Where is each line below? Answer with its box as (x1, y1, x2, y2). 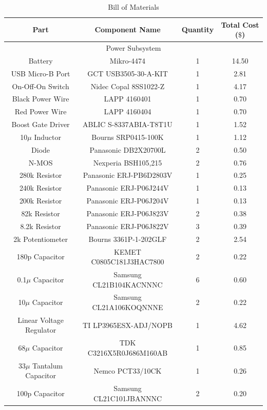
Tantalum (32, 360, 63, 371)
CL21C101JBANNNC (93, 393, 162, 403)
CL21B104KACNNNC (92, 279, 163, 290)
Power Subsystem (106, 43, 161, 53)
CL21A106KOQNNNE (92, 302, 163, 312)
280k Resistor (19, 170, 62, 180)
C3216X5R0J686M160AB (87, 347, 168, 358)
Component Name (94, 24, 161, 35)
